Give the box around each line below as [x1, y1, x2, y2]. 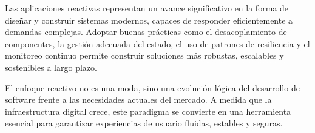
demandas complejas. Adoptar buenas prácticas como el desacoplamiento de [5, 25, 287, 38]
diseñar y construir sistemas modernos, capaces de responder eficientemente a [5, 13, 293, 26]
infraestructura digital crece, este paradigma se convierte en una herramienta [5, 105, 291, 117]
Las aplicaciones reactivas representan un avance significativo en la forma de [5, 2, 288, 14]
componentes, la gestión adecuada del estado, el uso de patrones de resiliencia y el [5, 37, 310, 50]
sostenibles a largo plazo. [5, 60, 97, 73]
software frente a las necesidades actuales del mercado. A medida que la [5, 93, 272, 106]
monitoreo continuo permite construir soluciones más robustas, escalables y [5, 49, 284, 62]
